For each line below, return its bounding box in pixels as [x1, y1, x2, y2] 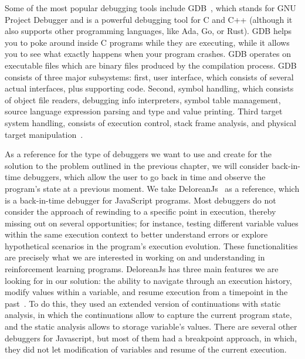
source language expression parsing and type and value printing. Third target [5, 105, 283, 117]
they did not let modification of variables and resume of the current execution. [5, 343, 287, 355]
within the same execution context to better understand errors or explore [5, 228, 268, 241]
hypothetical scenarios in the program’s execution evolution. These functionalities [5, 239, 298, 252]
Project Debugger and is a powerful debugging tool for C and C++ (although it [5, 13, 293, 25]
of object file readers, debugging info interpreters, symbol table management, [5, 93, 281, 106]
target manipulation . [5, 128, 83, 140]
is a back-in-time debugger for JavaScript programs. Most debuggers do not [5, 194, 276, 206]
